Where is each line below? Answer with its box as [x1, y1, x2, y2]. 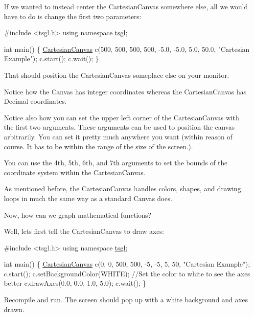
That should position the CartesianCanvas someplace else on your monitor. [4, 69, 229, 80]
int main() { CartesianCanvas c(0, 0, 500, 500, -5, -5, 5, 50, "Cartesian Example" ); [4, 259, 250, 269]
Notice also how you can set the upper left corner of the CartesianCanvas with [4, 112, 239, 122]
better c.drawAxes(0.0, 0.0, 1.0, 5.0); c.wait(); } [4, 278, 146, 288]
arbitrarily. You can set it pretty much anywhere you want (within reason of [4, 131, 232, 141]
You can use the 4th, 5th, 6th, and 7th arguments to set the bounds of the [4, 158, 228, 168]
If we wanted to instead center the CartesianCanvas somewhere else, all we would [4, 1, 248, 11]
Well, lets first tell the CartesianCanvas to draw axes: [4, 226, 164, 236]
